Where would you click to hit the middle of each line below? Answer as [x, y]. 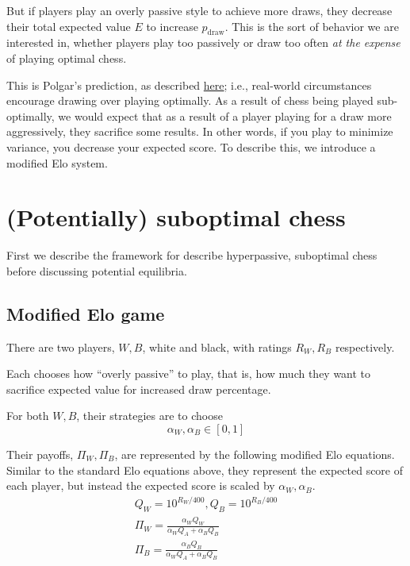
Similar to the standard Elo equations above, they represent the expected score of [205, 470]
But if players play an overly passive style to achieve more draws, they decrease [199, 10]
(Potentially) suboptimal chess [176, 217]
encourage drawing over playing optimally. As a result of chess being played [190, 100]
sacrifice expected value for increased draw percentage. [139, 389]
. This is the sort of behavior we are [312, 26]
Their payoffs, [40, 454]
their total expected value [69, 26]
